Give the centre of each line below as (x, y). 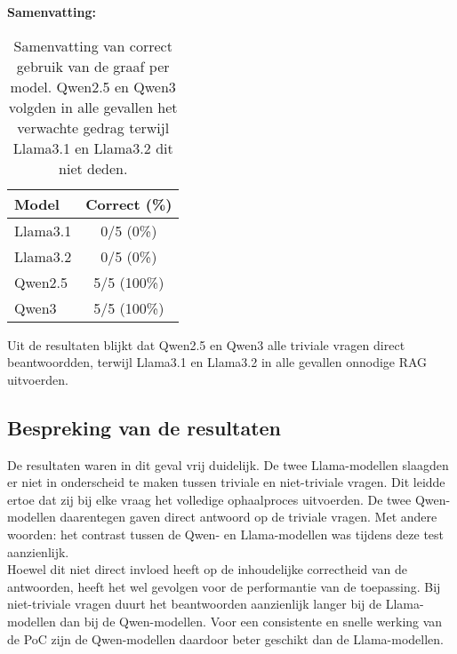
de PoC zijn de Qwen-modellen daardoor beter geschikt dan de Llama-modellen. (225, 638)
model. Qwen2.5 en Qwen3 (93, 86)
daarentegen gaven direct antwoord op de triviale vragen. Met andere (249, 517)
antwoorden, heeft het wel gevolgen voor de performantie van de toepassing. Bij (224, 586)
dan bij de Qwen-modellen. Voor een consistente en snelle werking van (251, 621)
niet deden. (93, 168)
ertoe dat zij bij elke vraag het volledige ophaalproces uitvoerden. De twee (209, 499)
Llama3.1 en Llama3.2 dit (93, 148)
